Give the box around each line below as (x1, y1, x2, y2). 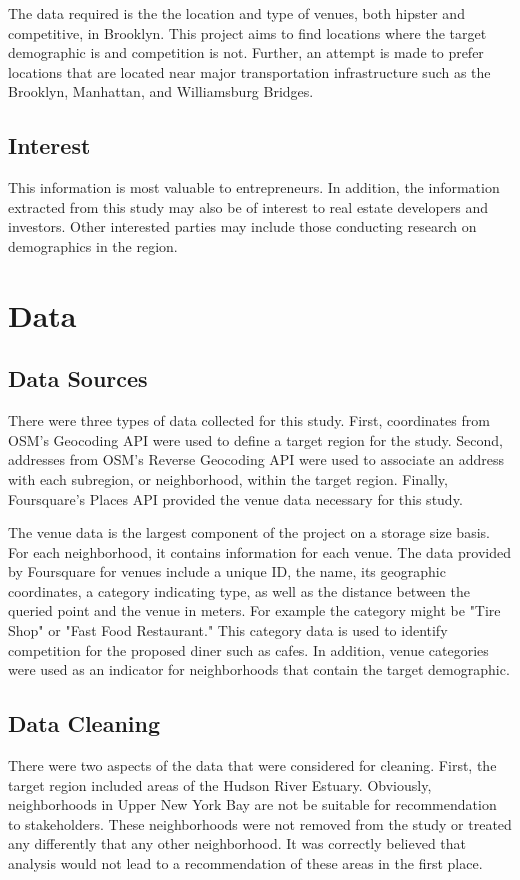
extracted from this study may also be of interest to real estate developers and (8, 196, 489, 217)
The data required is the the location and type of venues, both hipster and (8, 3, 465, 23)
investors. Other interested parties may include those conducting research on (8, 216, 477, 237)
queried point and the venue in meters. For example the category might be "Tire (8, 600, 501, 621)
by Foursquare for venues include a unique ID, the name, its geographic (8, 561, 446, 582)
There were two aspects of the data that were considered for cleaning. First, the (8, 755, 497, 776)
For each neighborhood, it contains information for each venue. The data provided (8, 541, 511, 562)
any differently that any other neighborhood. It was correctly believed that (8, 833, 467, 854)
